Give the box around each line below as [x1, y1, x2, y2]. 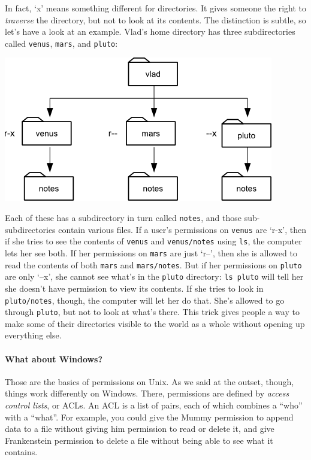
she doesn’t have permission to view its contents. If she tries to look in [5, 282, 264, 294]
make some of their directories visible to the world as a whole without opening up [5, 317, 305, 329]
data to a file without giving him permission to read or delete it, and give [5, 422, 274, 435]
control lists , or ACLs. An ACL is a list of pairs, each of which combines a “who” [5, 399, 303, 411]
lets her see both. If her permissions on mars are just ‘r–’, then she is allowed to [5, 247, 297, 259]
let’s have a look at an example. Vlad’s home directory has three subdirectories [5, 25, 295, 38]
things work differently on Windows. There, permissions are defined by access [5, 387, 289, 400]
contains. [5, 446, 38, 458]
